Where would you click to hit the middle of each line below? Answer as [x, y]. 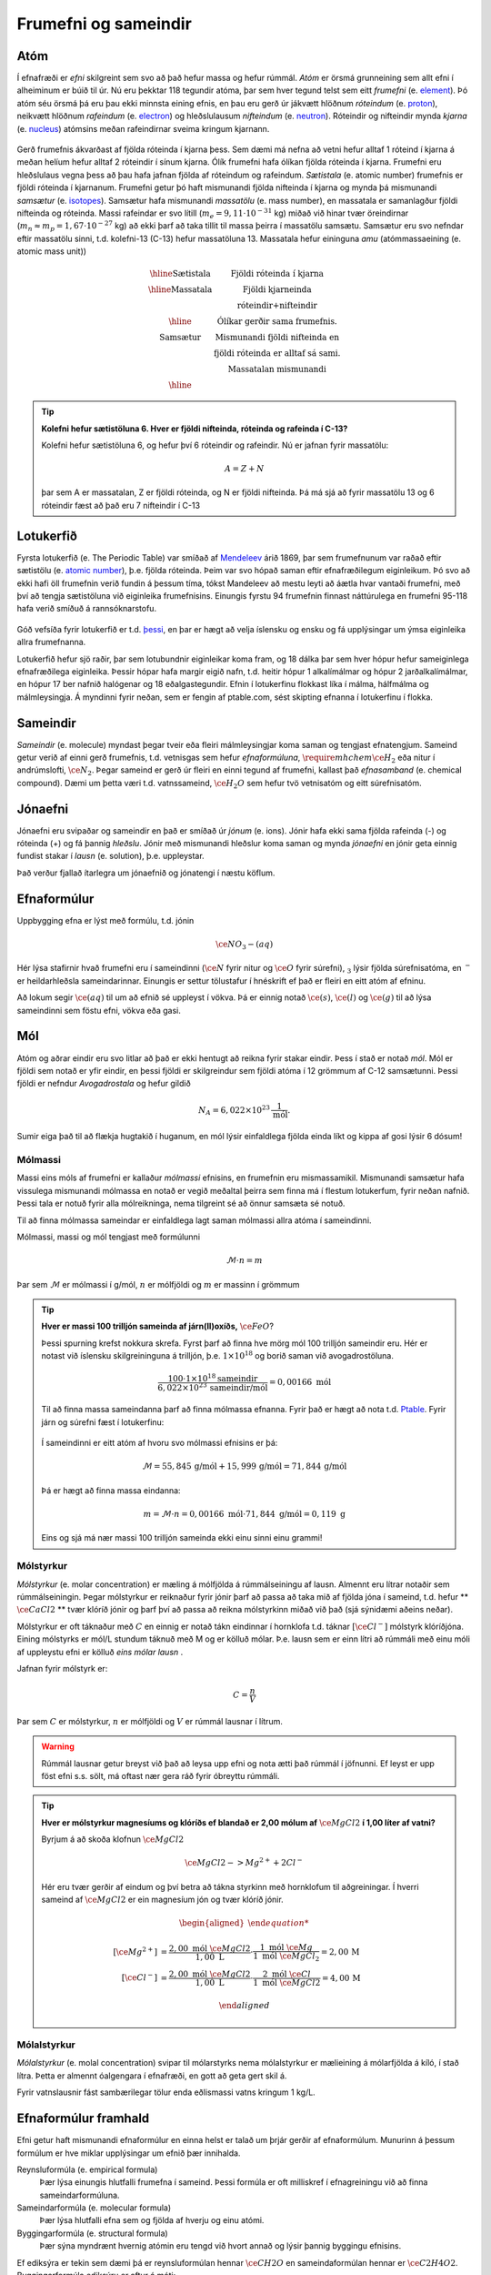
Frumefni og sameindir [105, 24]
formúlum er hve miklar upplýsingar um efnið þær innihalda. [129, 2153]
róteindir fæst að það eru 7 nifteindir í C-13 [120, 505]
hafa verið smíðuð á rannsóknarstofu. [87, 609]
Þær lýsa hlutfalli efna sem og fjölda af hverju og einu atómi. [152, 2220]
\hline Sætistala [180, 274]
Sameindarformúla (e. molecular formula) [94, 2208]
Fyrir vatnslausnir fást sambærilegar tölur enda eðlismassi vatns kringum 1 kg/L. [166, 2092]
